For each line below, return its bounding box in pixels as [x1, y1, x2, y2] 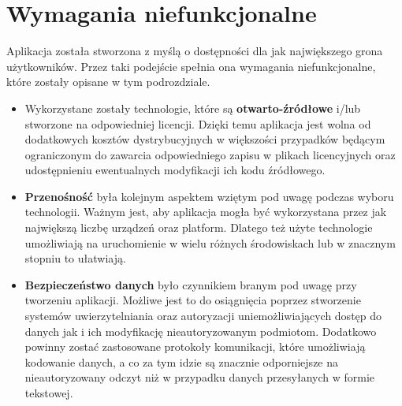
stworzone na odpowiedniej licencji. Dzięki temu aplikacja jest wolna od [24, 115, 371, 132]
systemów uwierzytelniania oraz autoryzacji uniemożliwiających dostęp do [24, 307, 382, 324]
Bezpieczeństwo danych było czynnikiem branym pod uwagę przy [24, 276, 357, 292]
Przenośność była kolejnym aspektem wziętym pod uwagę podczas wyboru [24, 188, 394, 204]
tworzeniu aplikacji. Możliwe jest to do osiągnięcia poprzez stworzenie [24, 292, 361, 308]
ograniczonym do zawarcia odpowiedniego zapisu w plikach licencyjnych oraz [24, 146, 396, 162]
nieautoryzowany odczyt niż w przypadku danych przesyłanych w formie [24, 369, 375, 386]
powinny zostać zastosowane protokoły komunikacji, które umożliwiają [24, 338, 366, 355]
